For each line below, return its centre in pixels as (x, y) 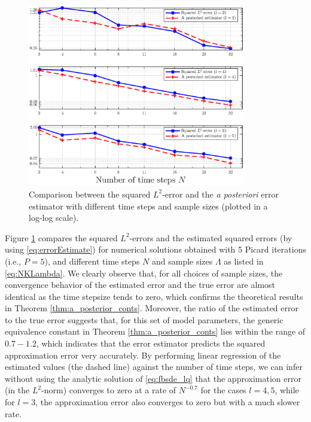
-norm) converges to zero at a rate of (109, 390)
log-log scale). (54, 218)
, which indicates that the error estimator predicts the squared (151, 343)
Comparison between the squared (90, 194)
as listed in (244, 261)
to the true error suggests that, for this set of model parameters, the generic (144, 319)
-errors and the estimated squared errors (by (211, 237)
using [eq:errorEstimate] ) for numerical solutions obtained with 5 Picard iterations (155, 249)
